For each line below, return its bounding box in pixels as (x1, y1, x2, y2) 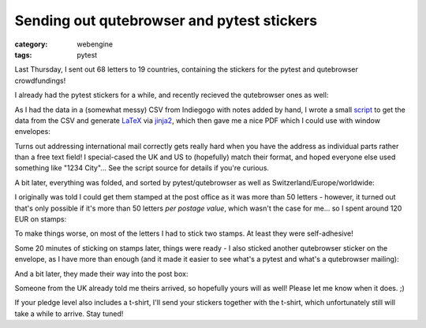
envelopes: (14, 127, 50, 136)
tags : (14, 50, 32, 59)
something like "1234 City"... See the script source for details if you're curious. (14, 163, 270, 173)
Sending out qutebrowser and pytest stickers (14, 12, 318, 29)
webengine (77, 39, 114, 49)
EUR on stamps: (14, 214, 67, 224)
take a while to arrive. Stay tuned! (14, 308, 124, 319)
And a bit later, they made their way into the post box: (14, 269, 189, 278)
